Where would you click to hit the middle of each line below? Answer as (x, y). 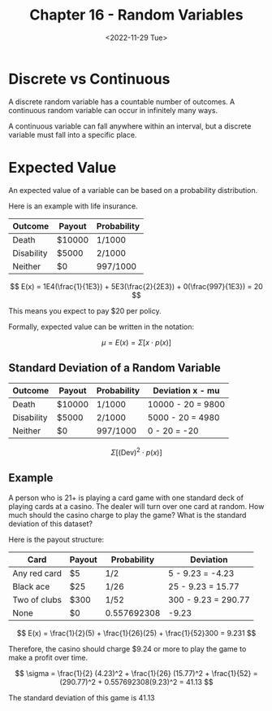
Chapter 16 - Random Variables (136, 15)
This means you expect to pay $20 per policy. (85, 310)
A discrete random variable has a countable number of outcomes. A (122, 101)
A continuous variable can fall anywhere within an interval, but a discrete (130, 126)
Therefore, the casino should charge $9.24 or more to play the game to (127, 648)
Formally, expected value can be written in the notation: (101, 327)
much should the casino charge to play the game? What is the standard (127, 515)
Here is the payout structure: (56, 539)
